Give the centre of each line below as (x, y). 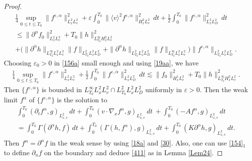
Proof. (13, 6)
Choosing (18, 62)
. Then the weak (224, 89)
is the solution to (82, 100)
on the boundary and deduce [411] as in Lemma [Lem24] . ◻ (134, 152)
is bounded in (62, 89)
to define (17, 152)
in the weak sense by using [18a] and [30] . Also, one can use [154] (147, 143)
